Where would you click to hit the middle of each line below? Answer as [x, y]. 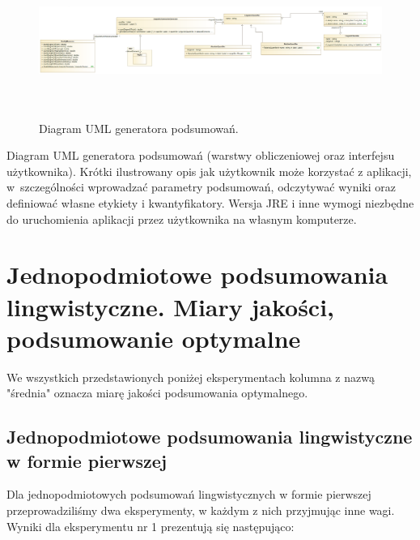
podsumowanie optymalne [154, 338]
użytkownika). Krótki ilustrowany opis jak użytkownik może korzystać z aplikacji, [209, 171]
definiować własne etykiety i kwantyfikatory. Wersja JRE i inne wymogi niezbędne [210, 202]
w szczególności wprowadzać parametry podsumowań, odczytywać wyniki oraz [202, 187]
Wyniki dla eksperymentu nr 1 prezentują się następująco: [151, 526]
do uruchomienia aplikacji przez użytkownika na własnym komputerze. [182, 219]
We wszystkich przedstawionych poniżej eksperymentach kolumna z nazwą [191, 377]
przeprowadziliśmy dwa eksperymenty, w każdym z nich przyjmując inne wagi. [201, 510]
